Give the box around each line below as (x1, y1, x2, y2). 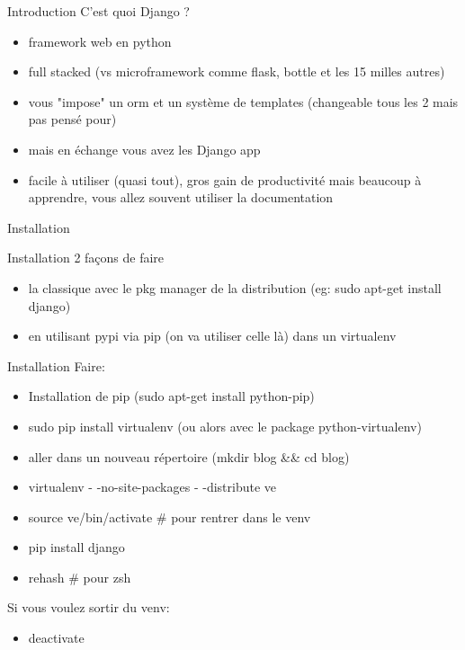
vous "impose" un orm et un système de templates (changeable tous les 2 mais (28, 92, 459, 111)
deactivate (28, 628, 85, 647)
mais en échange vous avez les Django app (28, 139, 261, 158)
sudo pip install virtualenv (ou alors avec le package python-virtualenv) (28, 416, 422, 435)
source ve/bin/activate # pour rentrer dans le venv (28, 507, 311, 526)
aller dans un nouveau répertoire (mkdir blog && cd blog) (28, 447, 350, 466)
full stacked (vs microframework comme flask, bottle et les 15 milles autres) (28, 62, 445, 81)
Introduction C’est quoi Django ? (7, 2, 190, 20)
